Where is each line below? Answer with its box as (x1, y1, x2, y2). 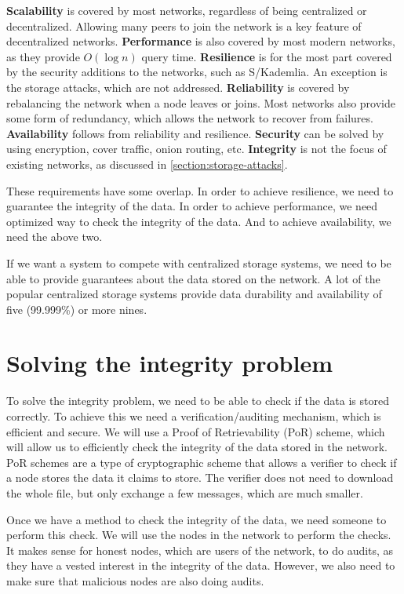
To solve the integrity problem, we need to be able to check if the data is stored (6, 392, 389, 409)
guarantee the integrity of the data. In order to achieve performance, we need (6, 198, 378, 214)
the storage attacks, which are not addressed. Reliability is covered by (6, 78, 350, 95)
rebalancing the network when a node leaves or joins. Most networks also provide (6, 94, 396, 111)
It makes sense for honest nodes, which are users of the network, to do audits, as (6, 541, 394, 558)
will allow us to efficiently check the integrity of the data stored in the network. (6, 439, 388, 455)
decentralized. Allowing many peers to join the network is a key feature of (6, 17, 362, 34)
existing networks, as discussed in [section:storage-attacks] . (6, 155, 288, 172)
